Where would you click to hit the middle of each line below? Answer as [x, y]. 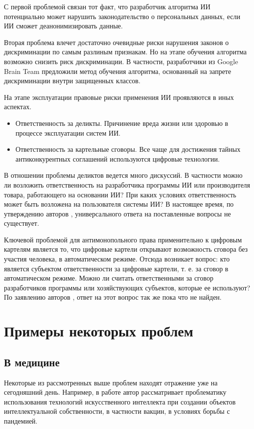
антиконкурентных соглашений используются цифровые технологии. [117, 158]
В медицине [32, 362]
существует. [22, 223]
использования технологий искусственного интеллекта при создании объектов [120, 401]
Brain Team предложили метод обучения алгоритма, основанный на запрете [118, 71]
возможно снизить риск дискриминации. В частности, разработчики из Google [121, 61]
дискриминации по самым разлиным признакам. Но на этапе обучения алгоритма [126, 52]
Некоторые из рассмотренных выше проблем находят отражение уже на [111, 382]
